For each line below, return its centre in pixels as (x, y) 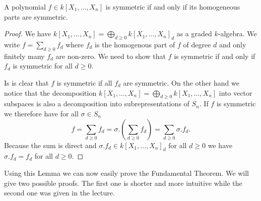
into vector (236, 92)
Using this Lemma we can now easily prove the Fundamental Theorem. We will (126, 173)
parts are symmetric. (36, 16)
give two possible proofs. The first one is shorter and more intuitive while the (123, 183)
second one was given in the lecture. (59, 193)
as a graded (194, 33)
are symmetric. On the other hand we (181, 82)
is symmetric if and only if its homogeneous (173, 7)
